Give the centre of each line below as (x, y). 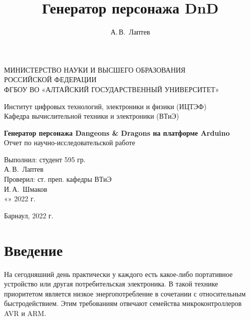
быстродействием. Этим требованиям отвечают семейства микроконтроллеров (123, 303)
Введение (34, 250)
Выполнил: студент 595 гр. (45, 159)
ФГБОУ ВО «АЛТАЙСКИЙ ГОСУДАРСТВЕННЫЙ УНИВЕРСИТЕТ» (112, 89)
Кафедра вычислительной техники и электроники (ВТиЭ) (92, 116)
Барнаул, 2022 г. (29, 215)
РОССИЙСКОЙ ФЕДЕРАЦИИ (50, 79)
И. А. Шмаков (26, 189)
